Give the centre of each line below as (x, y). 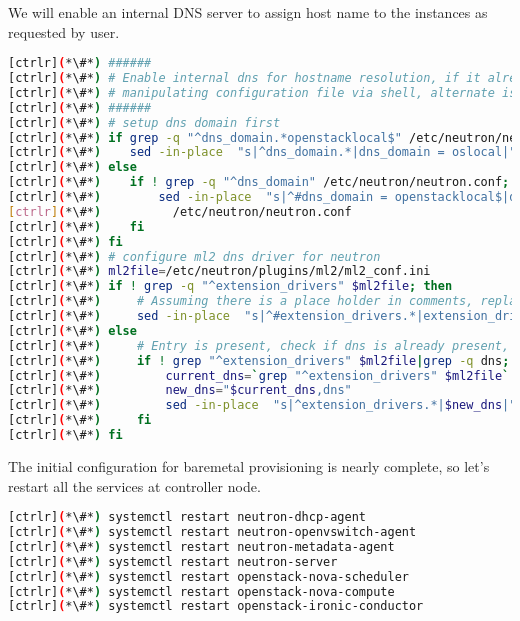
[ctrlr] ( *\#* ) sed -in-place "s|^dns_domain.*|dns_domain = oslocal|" (262, 152)
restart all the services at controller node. (134, 485)
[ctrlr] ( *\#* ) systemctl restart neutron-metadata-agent (201, 546)
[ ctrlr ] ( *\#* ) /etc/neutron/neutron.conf (180, 211)
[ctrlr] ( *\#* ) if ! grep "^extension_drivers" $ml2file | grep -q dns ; (259, 360)
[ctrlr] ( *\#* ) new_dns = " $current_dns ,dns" (180, 390)
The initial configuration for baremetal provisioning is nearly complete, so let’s (249, 465)
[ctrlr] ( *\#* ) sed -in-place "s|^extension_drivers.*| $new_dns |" (262, 405)
